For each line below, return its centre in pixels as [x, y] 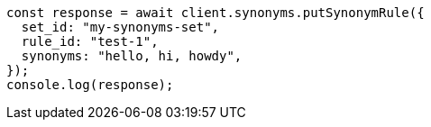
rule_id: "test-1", [90, 41]
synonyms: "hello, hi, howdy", [132, 56]
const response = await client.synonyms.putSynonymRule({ [215, 13]
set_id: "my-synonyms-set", [120, 27]
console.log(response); [90, 85]
